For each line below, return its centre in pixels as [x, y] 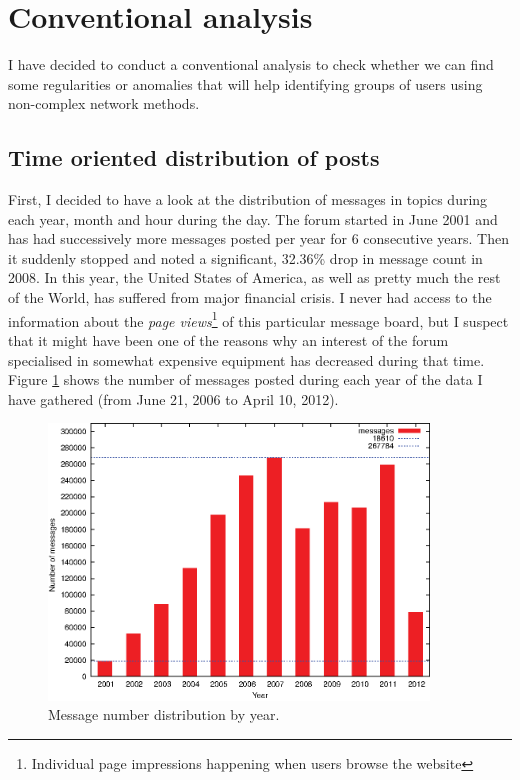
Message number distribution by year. [164, 714]
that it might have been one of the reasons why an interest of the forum [228, 339]
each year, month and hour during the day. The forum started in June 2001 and [253, 218]
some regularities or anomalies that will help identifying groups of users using [245, 83]
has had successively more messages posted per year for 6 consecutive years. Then [258, 238]
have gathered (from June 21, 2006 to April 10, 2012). [173, 398]
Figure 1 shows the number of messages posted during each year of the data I [245, 379]
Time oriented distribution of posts [194, 157]
